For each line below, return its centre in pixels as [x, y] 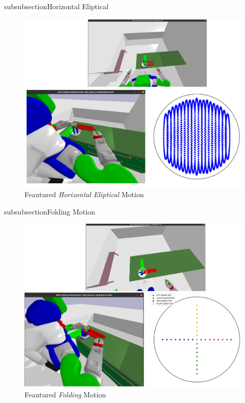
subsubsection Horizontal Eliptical [56, 6]
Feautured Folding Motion [65, 394]
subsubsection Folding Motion [50, 211]
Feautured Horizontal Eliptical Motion [84, 194]
